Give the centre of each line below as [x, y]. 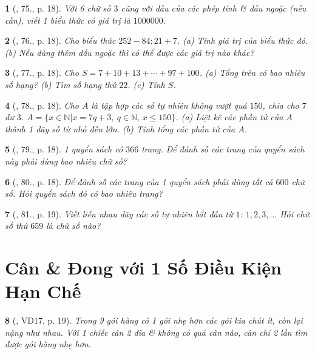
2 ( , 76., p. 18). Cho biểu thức [60, 40]
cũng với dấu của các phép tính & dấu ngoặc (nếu [214, 8]
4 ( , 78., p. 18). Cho [42, 105]
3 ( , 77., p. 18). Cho [42, 73]
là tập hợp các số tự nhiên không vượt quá [169, 105]
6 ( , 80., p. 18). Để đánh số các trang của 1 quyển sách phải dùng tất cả [139, 181]
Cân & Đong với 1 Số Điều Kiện [144, 267]
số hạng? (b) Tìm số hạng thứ [61, 84]
